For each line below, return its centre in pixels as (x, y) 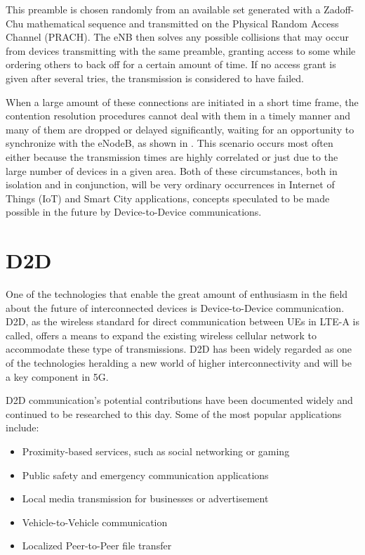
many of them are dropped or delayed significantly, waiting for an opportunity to (180, 129)
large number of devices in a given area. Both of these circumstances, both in (172, 170)
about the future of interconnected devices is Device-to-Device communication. (175, 307)
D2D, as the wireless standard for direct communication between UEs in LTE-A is (182, 321)
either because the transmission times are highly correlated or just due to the (172, 156)
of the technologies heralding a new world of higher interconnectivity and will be (179, 363)
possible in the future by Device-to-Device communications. (134, 212)
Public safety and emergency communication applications (145, 475)
